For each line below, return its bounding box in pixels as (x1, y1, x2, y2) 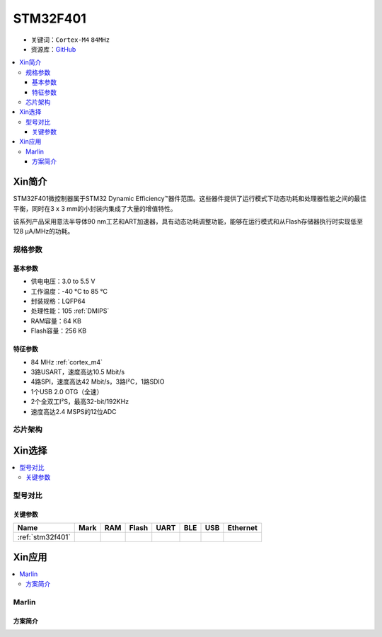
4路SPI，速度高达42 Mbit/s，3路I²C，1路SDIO (30, 377, 165, 386)
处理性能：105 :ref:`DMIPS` (30, 306, 110, 315)
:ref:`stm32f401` (17, 532, 71, 542)
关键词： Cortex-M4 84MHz (30, 35, 110, 44)
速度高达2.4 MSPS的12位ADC (30, 407, 117, 415)
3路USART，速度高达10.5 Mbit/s (30, 368, 125, 376)
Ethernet (227, 523, 258, 533)
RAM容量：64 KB (30, 316, 81, 325)
